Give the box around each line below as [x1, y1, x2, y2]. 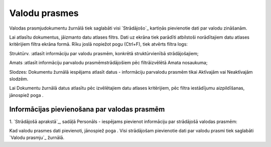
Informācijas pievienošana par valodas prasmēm [9, 105, 165, 114]
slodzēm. [9, 76, 29, 82]
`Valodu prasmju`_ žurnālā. [9, 134, 65, 140]
